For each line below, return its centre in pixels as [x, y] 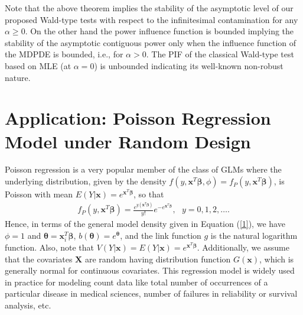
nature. [18, 77]
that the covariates [39, 259]
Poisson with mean [39, 194]
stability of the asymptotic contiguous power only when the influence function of [151, 42]
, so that [149, 194]
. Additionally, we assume [243, 247]
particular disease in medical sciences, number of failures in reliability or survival [151, 293]
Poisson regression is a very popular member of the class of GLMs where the [143, 169]
